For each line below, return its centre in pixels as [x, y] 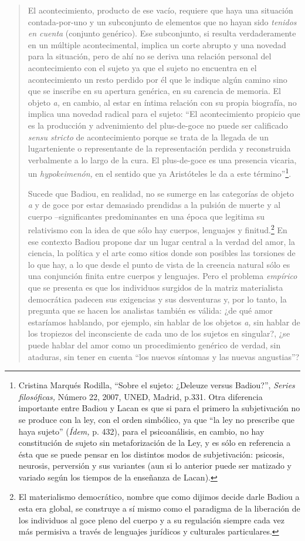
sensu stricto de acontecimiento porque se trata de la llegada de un [148, 137]
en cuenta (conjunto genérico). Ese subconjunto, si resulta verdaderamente [162, 33]
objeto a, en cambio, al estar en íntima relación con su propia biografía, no [162, 102]
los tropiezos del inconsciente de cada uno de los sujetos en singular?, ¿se [159, 333]
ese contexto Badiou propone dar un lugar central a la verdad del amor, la [161, 241]
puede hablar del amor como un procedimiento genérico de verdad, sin [154, 345]
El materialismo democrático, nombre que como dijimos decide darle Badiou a [159, 497]
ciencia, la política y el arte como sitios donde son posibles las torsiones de [162, 253]
